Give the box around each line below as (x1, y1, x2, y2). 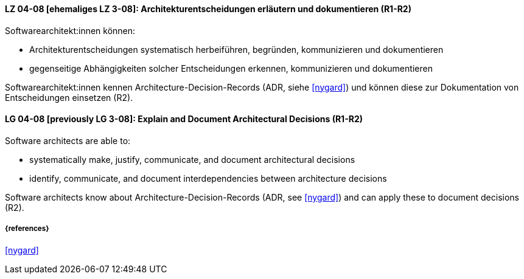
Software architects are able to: (5, 135, 131, 146)
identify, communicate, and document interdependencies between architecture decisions (29, 173, 387, 184)
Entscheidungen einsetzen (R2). (5, 92, 133, 103)
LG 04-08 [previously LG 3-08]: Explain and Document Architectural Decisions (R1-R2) (5, 114, 363, 125)
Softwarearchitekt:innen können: (5, 25, 136, 36)
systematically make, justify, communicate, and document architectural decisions (29, 154, 355, 165)
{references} (5, 224, 49, 233)
